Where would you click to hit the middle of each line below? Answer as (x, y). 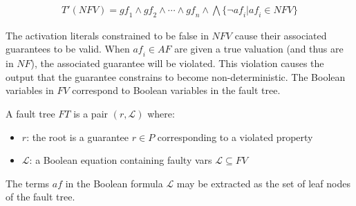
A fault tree (30, 113)
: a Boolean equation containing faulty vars (121, 160)
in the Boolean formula (114, 183)
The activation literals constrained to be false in (107, 35)
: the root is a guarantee (78, 137)
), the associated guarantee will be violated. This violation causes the (177, 63)
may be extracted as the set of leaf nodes (263, 183)
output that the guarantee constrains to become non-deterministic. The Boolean (176, 76)
